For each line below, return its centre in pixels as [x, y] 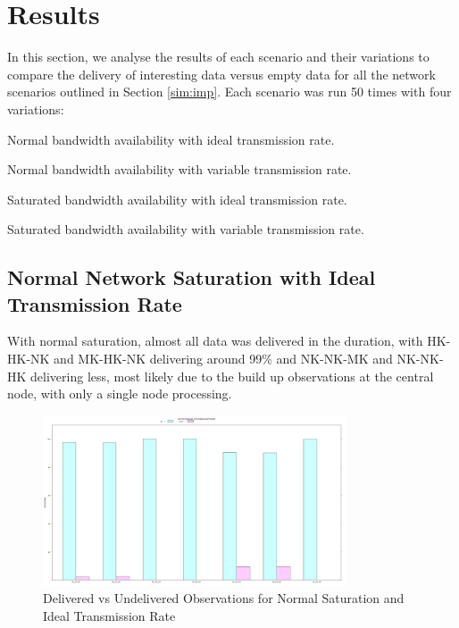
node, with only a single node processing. [120, 394]
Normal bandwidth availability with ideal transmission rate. [171, 139]
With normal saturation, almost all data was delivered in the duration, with [215, 341]
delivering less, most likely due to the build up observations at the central [232, 376]
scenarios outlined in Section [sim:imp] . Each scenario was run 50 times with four [229, 92]
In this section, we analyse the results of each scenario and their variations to [218, 57]
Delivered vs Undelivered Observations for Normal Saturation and [224, 598]
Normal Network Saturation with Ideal [192, 277]
